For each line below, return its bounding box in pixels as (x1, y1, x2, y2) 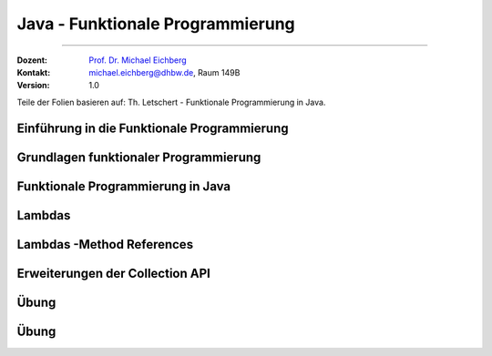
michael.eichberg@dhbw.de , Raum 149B (88, 66, 241, 77)
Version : (16, 80, 50, 91)
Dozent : (16, 55, 48, 66)
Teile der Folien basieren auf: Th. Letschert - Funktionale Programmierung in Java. (16, 97, 326, 107)
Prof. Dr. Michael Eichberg (88, 55, 187, 66)
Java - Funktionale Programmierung (16, 14, 295, 34)
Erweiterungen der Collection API (16, 265, 211, 281)
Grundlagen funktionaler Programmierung (16, 149, 261, 165)
